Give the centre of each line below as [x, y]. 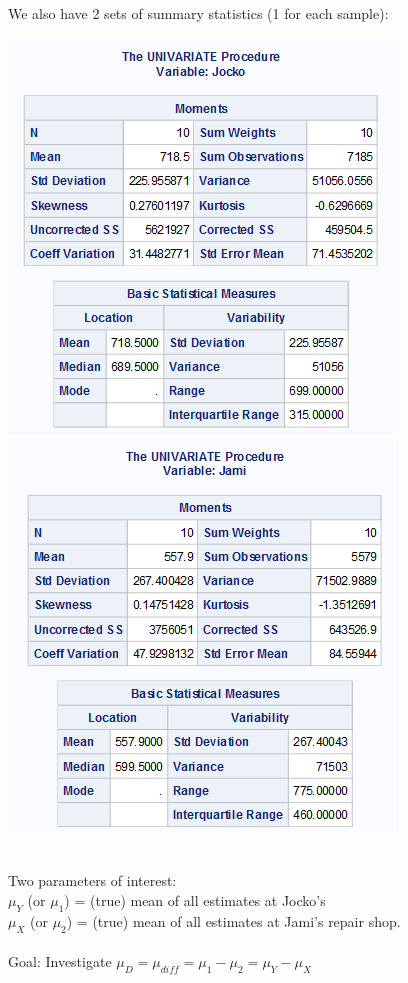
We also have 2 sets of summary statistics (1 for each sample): [198, 13]
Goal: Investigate [60, 961]
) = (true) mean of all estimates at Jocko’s [195, 899]
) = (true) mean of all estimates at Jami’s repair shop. [233, 920]
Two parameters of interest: [92, 880]
